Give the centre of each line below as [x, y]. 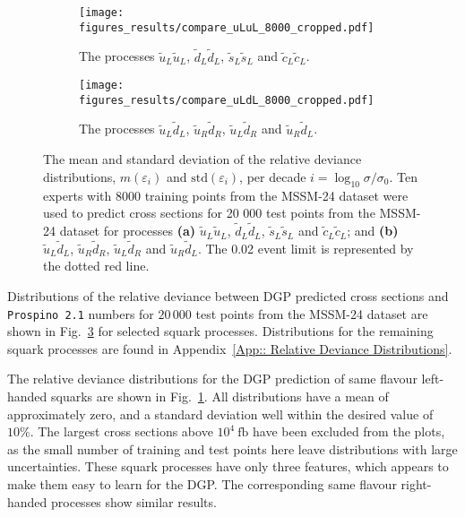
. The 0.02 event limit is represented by [306, 248]
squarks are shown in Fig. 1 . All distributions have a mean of [220, 396]
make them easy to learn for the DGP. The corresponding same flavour [202, 484]
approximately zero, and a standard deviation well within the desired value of [220, 414]
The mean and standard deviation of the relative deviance [202, 159]
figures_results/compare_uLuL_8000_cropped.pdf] [227, 27]
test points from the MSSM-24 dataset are [312, 313]
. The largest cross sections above [121, 431]
